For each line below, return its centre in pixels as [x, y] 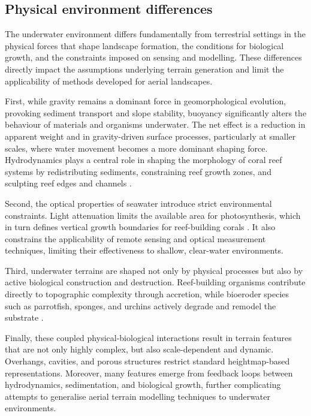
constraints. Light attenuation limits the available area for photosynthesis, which [153, 215]
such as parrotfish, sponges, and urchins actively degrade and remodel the [141, 305]
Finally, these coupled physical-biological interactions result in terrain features [148, 337]
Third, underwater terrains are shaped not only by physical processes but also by [154, 270]
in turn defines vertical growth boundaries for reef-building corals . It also [140, 227]
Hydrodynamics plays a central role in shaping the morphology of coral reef [144, 160]
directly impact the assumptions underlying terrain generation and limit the [144, 69]
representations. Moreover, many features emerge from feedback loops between [149, 373]
